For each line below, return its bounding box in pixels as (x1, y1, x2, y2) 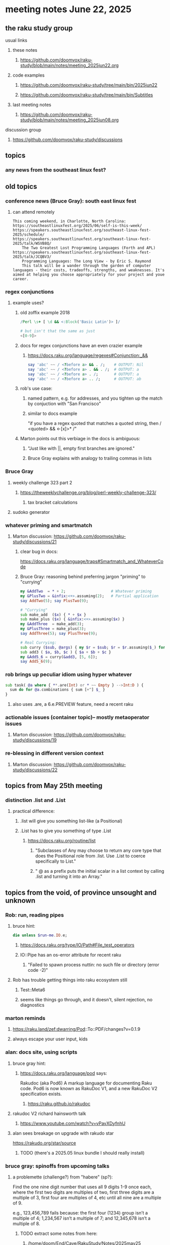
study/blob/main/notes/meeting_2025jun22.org (20, 62, 119, 68)
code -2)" (27, 967, 48, 973)
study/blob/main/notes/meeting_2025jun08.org (20, 117, 119, 123)
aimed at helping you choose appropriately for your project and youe (12, 272, 165, 277)
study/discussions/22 (12, 767, 58, 773)
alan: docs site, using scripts (5, 1049, 77, 1056)
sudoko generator (12, 509, 50, 515)
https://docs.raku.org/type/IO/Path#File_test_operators (20, 942, 135, 948)
